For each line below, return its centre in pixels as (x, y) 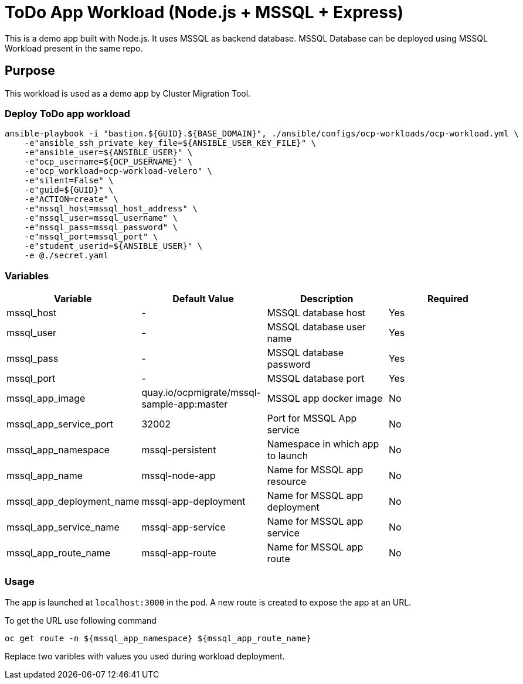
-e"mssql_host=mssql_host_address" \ (111, 209)
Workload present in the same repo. (74, 48)
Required (448, 299)
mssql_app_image (46, 399)
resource (287, 482)
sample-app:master (185, 404)
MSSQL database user (316, 327)
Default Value (203, 299)
